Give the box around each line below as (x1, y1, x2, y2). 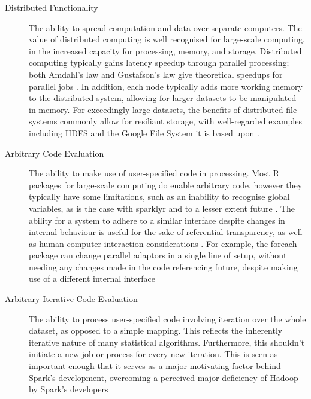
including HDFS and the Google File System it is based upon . (29, 126, 259, 139)
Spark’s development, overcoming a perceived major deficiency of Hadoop (29, 371, 298, 383)
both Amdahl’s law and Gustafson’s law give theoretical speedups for (29, 68, 283, 80)
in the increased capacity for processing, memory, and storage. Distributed (29, 44, 302, 57)
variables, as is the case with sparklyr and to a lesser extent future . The (29, 202, 295, 214)
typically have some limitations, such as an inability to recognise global (29, 190, 290, 203)
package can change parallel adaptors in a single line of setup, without (29, 249, 287, 261)
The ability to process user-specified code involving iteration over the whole (29, 312, 306, 325)
